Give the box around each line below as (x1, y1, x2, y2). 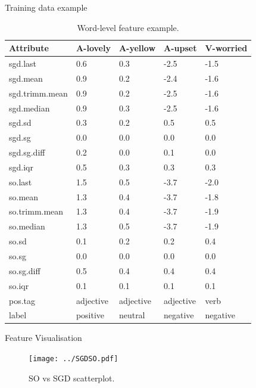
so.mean (9, 190, 39, 203)
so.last (9, 175, 32, 188)
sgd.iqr (9, 160, 33, 173)
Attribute (9, 42, 49, 54)
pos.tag (9, 294, 36, 306)
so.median (9, 220, 45, 232)
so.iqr (9, 279, 29, 291)
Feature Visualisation (5, 331, 82, 344)
